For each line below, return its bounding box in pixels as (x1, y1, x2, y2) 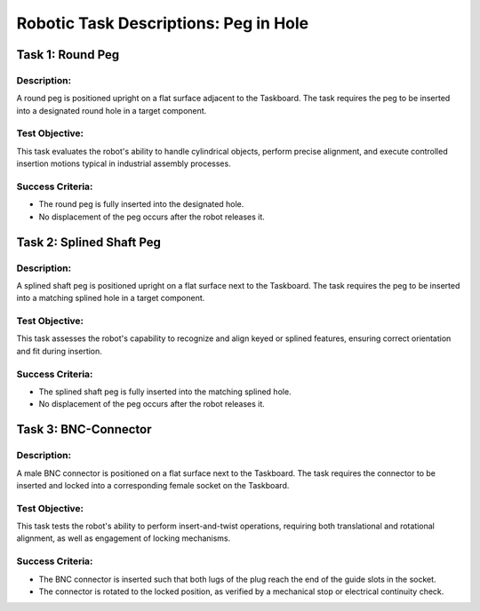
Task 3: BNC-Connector (16, 422, 152, 437)
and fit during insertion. (16, 345, 102, 356)
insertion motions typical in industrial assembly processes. (16, 158, 231, 169)
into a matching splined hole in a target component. (16, 293, 205, 304)
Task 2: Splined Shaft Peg (16, 234, 162, 250)
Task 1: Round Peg (16, 47, 120, 62)
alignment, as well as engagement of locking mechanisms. (16, 533, 231, 544)
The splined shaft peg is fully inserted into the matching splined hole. (38, 386, 292, 397)
